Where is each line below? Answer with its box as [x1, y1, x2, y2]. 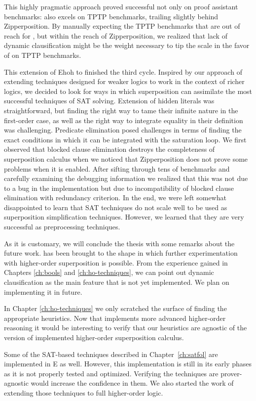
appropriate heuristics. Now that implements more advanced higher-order [4, 312, 226, 323]
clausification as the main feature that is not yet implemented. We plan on [4, 277, 229, 287]
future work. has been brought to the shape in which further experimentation [4, 248, 238, 258]
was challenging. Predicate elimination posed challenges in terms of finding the [4, 125, 242, 135]
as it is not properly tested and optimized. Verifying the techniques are [4, 368, 219, 378]
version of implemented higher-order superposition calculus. [4, 332, 184, 342]
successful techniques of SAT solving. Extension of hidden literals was [4, 95, 215, 106]
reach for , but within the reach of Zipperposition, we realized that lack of [4, 30, 227, 41]
